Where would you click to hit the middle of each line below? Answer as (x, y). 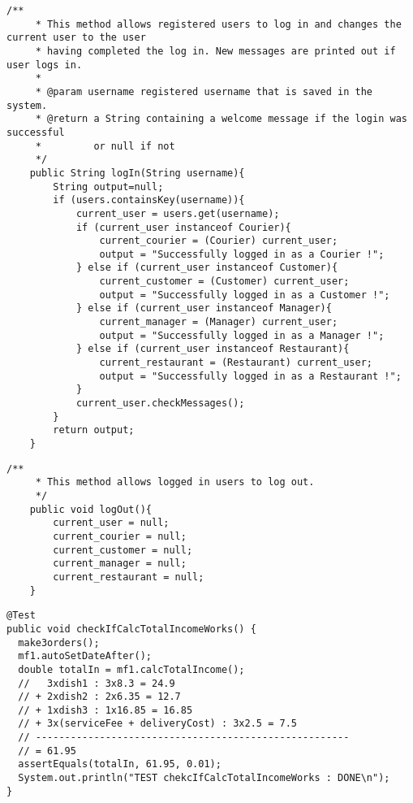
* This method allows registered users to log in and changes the (218, 24)
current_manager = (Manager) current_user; (219, 322)
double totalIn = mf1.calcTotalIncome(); (131, 669)
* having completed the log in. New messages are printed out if (215, 51)
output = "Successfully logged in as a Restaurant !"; (250, 376)
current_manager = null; (120, 564)
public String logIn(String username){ (137, 173)
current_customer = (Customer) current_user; (224, 282)
